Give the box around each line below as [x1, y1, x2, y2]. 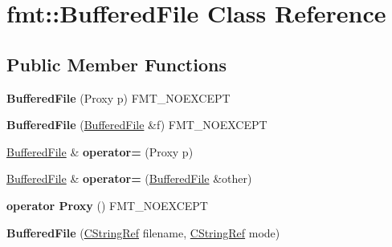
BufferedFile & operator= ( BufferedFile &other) [6, 170, 252, 187]
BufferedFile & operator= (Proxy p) [6, 143, 194, 160]
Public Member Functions [6, 51, 227, 76]
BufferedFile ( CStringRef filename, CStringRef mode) [6, 224, 280, 241]
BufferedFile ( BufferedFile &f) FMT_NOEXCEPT [6, 116, 267, 133]
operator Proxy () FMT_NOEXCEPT [6, 196, 208, 213]
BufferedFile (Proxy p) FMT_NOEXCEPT [6, 89, 231, 106]
